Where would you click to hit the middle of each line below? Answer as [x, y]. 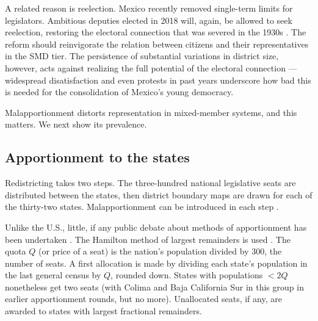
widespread [26, 80]
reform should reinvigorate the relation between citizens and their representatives [157, 44]
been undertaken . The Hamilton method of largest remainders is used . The [148, 239]
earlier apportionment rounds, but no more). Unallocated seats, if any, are [143, 299]
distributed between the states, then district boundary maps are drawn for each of [159, 194]
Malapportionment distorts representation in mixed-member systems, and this [151, 112]
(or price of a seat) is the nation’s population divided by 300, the [160, 251]
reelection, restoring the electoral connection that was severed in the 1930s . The [156, 32]
